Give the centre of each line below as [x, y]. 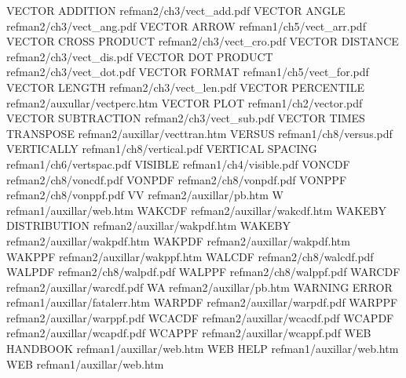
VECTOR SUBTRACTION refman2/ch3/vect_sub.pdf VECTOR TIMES [186, 118]
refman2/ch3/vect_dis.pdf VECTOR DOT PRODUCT [140, 56]
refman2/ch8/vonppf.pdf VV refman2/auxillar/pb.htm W [145, 195]
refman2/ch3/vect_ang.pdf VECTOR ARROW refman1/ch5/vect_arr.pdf [186, 25]
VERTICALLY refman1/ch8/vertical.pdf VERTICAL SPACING [162, 149]
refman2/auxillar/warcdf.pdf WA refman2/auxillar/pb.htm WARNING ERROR [199, 287]
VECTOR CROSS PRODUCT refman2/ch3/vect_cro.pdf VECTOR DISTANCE [203, 41]
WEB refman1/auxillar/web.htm [85, 363]
